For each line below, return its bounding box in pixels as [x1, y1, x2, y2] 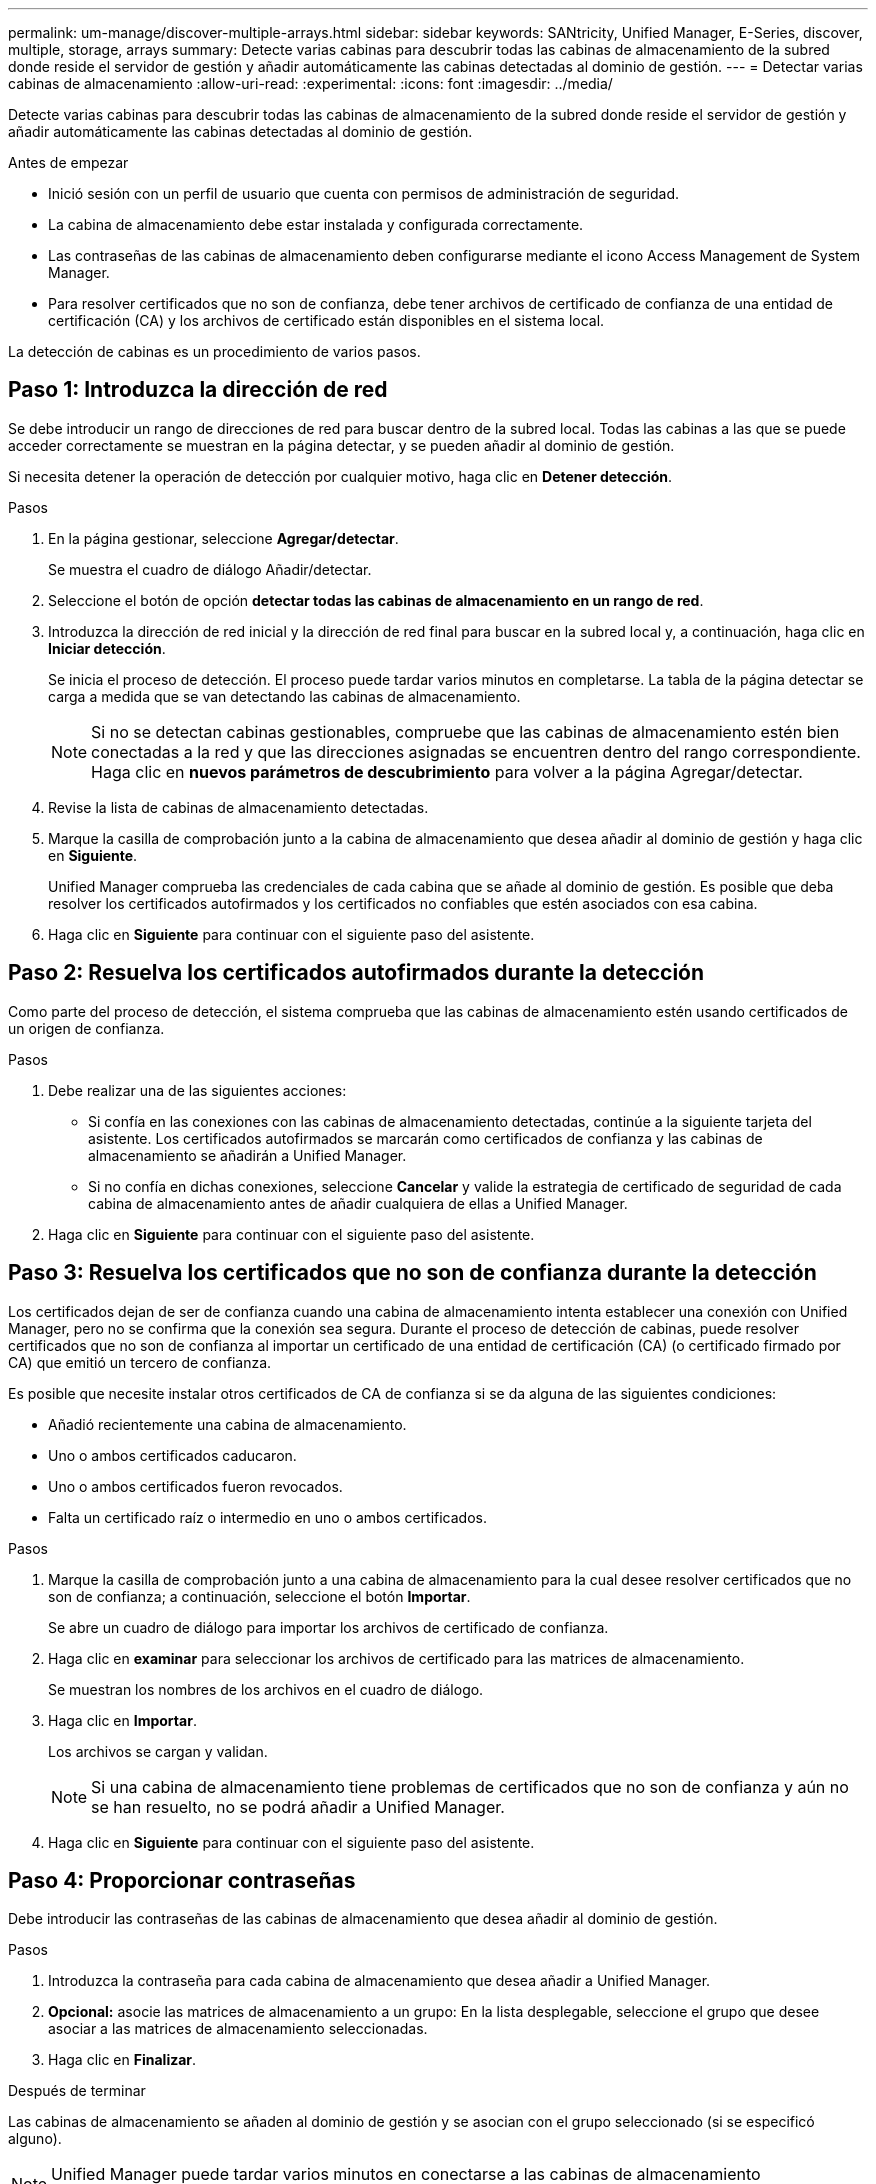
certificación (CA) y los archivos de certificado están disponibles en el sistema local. [48, 312, 605, 329]
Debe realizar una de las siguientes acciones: [48, 1081, 347, 1099]
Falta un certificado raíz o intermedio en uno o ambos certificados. [48, 1508, 487, 1526]
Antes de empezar [8, 154, 129, 171]
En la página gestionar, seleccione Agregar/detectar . [48, 529, 399, 547]
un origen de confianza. [8, 1019, 165, 1037]
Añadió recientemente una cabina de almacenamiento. [48, 1415, 407, 1433]
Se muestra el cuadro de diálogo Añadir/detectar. [48, 560, 372, 578]
